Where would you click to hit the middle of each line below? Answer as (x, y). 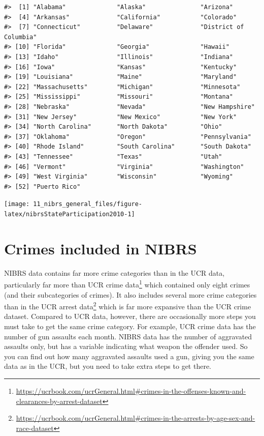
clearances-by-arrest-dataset (59, 401)
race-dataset (35, 428)
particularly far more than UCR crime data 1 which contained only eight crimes (127, 284)
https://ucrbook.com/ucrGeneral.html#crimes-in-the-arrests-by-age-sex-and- (136, 418)
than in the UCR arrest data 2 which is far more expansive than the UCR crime (128, 306)
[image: (17, 204)
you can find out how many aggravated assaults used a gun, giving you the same (129, 356)
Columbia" (21, 37)
